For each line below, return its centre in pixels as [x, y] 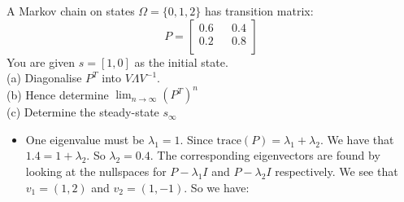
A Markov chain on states [71, 11]
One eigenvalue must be [85, 139]
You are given [41, 61]
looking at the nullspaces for [96, 171]
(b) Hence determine [58, 94]
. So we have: [217, 187]
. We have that [357, 139]
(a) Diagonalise [44, 78]
